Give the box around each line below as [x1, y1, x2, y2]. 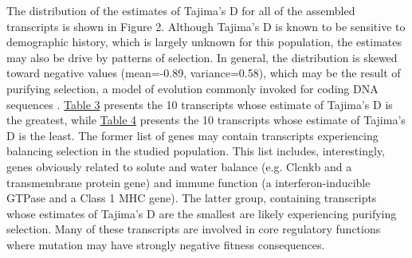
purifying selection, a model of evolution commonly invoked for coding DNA [6, 80, 379, 96]
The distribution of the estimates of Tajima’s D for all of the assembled [6, 2, 355, 18]
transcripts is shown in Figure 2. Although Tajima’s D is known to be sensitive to [6, 18, 406, 34]
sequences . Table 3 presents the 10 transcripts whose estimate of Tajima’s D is [6, 96, 393, 112]
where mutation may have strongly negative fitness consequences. [6, 236, 325, 252]
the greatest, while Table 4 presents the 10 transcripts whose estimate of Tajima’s [6, 111, 406, 128]
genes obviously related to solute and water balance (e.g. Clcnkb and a [6, 158, 352, 174]
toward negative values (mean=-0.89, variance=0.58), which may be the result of [6, 64, 401, 81]
